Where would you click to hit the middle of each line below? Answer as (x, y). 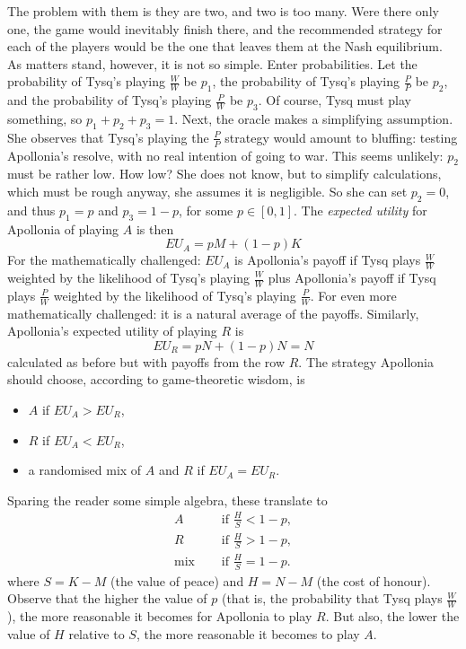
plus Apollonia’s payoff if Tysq (352, 277)
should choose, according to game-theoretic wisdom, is (156, 379)
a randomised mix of (85, 470)
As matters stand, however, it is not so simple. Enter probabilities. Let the (212, 63)
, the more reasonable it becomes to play (248, 633)
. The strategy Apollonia (366, 361)
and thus (31, 210)
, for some (206, 210)
